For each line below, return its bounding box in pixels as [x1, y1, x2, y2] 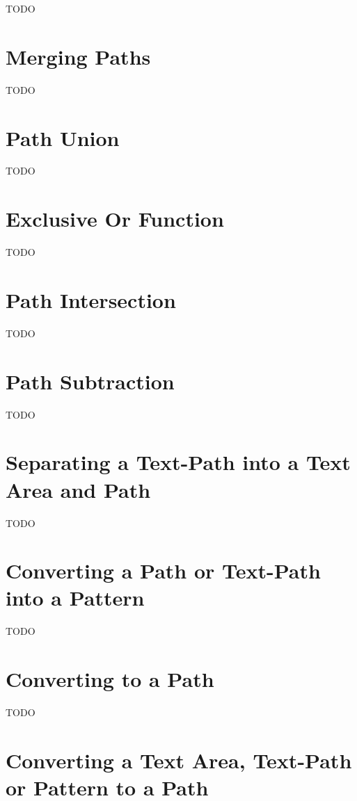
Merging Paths [6, 42, 151, 70]
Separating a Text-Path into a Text [6, 448, 351, 476]
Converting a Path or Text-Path [6, 556, 321, 585]
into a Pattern [6, 583, 145, 612]
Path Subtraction [6, 366, 175, 395]
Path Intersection [6, 285, 176, 314]
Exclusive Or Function [6, 204, 224, 233]
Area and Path [6, 475, 151, 503]
